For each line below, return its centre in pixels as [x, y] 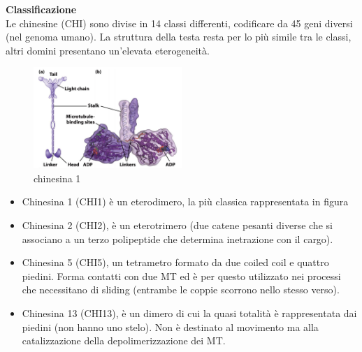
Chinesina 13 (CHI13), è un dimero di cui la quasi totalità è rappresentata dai [189, 313]
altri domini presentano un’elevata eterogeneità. [108, 50]
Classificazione [41, 9]
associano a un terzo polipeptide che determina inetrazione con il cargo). [178, 239]
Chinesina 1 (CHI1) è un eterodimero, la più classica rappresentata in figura [185, 201]
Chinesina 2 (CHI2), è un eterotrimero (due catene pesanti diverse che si [177, 225]
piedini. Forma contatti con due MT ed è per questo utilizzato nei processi [181, 276]
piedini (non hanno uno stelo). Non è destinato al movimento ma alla [170, 327]
